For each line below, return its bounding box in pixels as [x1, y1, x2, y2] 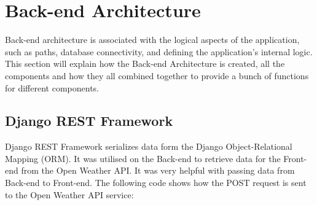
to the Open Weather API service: [5, 188, 134, 201]
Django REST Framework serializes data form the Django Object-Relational [5, 140, 292, 153]
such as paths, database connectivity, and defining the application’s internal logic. [5, 45, 313, 58]
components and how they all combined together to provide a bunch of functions [5, 69, 309, 82]
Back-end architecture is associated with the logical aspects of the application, [5, 33, 300, 46]
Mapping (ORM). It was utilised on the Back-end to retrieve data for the [5, 152, 281, 164]
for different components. [5, 81, 99, 94]
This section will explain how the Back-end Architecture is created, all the [5, 57, 285, 70]
